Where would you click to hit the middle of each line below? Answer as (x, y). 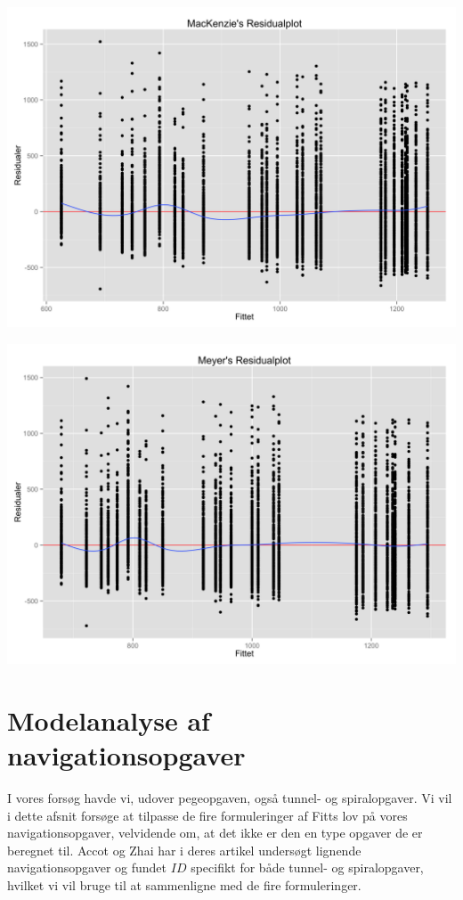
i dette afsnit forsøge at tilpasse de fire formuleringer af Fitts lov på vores (207, 815)
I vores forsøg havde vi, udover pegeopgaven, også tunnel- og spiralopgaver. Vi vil (230, 798)
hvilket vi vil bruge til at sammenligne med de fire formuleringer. (184, 885)
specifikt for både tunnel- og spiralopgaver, (307, 867)
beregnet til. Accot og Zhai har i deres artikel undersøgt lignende (184, 850)
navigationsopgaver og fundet (87, 867)
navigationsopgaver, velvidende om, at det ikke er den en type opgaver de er (215, 833)
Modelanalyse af (109, 720)
